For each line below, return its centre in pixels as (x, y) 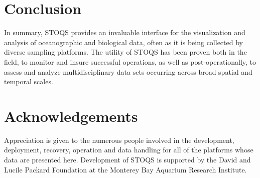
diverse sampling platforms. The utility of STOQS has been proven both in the (125, 52)
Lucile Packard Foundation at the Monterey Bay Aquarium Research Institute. (125, 169)
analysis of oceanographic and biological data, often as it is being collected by (123, 42)
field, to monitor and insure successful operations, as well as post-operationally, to (130, 61)
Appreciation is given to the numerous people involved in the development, (119, 140)
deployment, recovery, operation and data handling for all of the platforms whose (129, 150)
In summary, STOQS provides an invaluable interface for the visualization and (125, 32)
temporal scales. (29, 81)
